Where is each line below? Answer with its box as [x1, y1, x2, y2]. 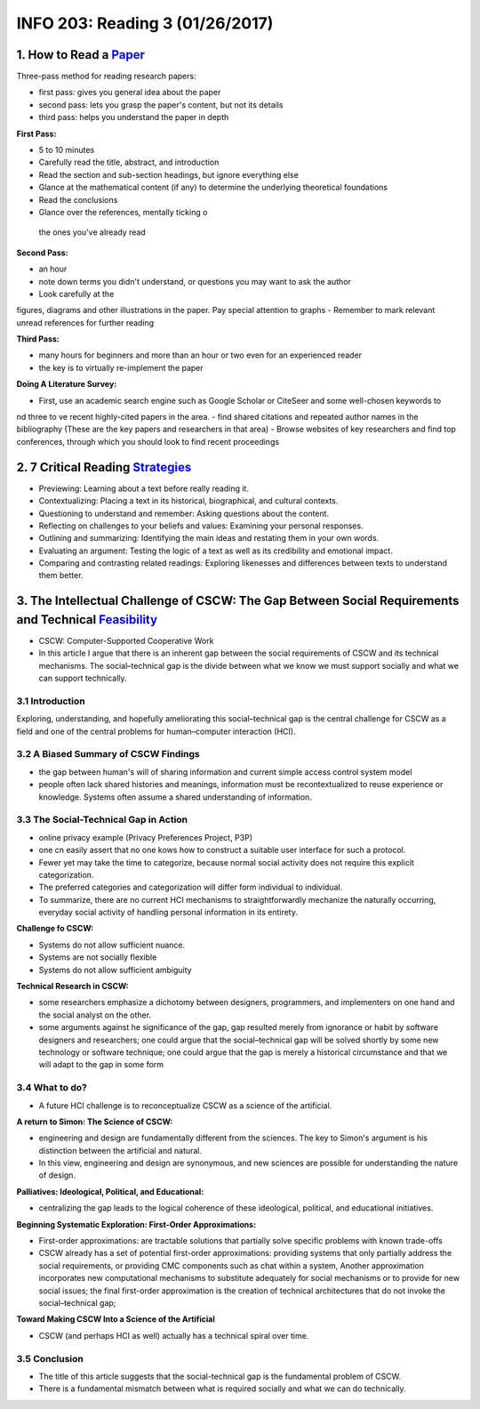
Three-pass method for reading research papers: [16, 71, 196, 82]
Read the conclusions [38, 194, 118, 205]
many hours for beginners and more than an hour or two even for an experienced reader [38, 350, 363, 360]
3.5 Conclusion [16, 1352, 84, 1365]
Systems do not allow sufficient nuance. [38, 939, 186, 950]
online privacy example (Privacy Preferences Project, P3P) [38, 832, 253, 842]
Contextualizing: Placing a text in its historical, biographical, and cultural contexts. [38, 495, 339, 506]
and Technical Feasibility [16, 612, 158, 627]
